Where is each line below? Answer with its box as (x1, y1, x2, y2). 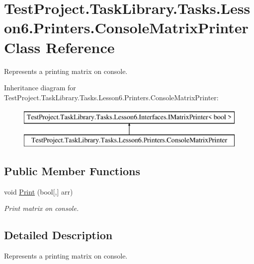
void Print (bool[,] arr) (4, 186, 73, 197)
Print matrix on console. (4, 203, 79, 213)
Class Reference (4, 37, 115, 57)
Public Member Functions (4, 163, 140, 178)
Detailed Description (4, 227, 113, 243)
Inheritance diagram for (4, 82, 76, 93)
